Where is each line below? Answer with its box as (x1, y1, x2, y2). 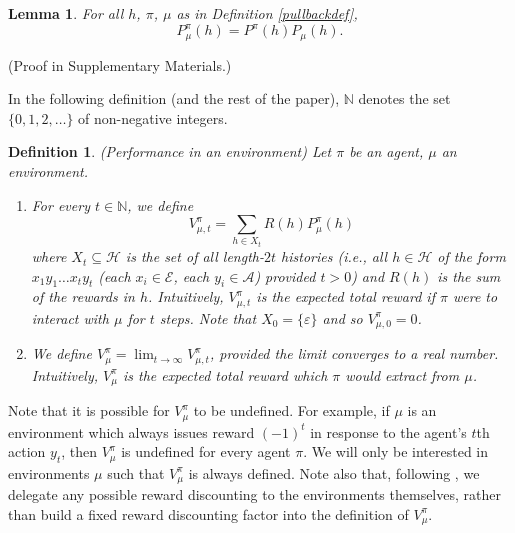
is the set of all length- (125, 246, 264, 267)
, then (61, 441, 97, 462)
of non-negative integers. (78, 107, 228, 128)
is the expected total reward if (256, 286, 435, 307)
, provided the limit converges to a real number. (209, 343, 499, 364)
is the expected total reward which (122, 364, 328, 385)
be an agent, (349, 141, 424, 162)
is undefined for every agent (121, 441, 291, 462)
